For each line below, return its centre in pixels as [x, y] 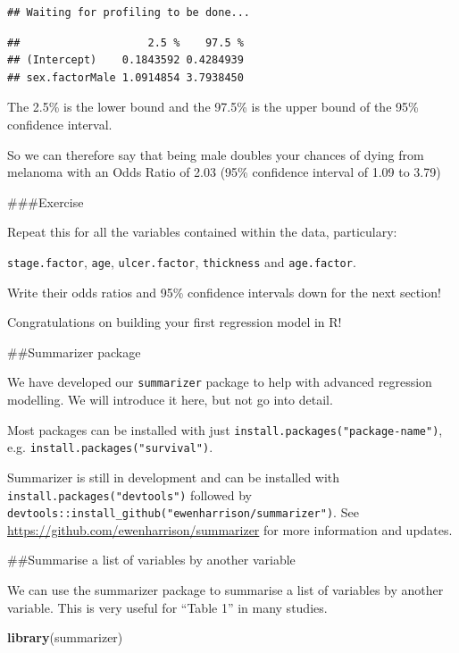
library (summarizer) [65, 637]
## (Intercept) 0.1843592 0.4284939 [125, 60]
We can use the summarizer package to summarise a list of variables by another [225, 590]
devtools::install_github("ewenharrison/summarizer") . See [183, 512]
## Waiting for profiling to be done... [129, 13]
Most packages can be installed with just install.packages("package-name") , [225, 429]
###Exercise [46, 201]
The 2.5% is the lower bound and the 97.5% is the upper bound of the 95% [213, 107]
